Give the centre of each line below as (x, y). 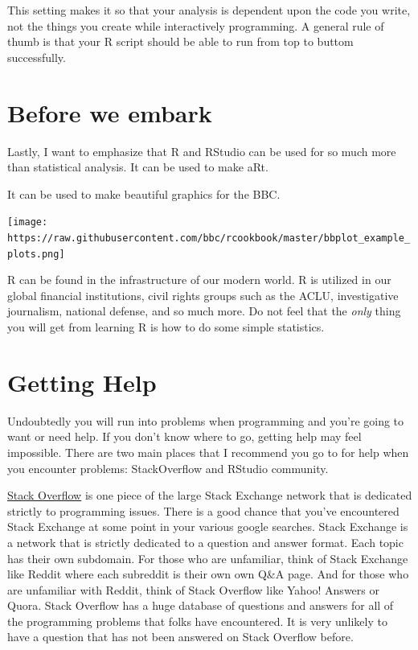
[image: (28, 222)
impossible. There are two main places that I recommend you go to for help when (208, 452)
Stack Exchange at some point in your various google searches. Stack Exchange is (208, 527)
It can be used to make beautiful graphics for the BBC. (144, 193)
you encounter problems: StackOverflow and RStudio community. (168, 468)
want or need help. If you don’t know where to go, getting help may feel (184, 436)
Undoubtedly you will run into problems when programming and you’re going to (206, 420)
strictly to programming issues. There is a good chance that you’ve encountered (203, 510)
